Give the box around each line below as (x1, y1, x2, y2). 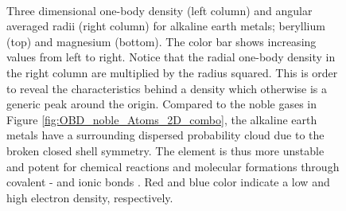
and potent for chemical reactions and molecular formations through (6, 158, 340, 174)
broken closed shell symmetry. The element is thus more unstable (6, 142, 325, 158)
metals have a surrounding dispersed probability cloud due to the (6, 127, 325, 143)
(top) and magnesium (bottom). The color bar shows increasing (6, 33, 317, 49)
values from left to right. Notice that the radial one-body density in (6, 49, 336, 65)
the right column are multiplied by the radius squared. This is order (6, 64, 338, 80)
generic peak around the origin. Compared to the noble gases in (6, 96, 317, 112)
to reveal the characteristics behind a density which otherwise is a (6, 80, 328, 96)
